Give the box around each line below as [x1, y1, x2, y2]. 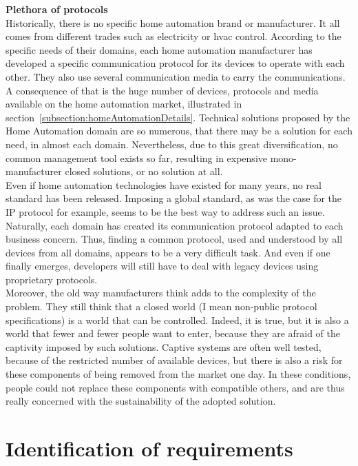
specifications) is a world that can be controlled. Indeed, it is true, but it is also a [6, 312, 349, 327]
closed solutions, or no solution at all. [65, 164, 223, 179]
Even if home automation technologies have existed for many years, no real [6, 177, 322, 192]
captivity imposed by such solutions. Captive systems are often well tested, [6, 339, 322, 354]
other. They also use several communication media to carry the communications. [6, 69, 346, 83]
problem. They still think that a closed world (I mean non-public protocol [6, 299, 317, 314]
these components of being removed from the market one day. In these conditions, [6, 367, 351, 381]
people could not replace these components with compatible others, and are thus [6, 380, 345, 394]
